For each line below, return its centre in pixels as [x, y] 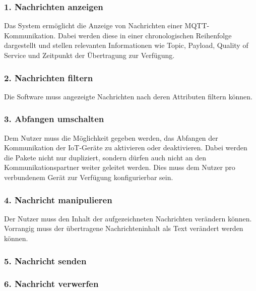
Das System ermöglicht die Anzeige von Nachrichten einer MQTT [106, 25]
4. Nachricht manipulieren [58, 199]
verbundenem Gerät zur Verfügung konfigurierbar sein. [89, 177]
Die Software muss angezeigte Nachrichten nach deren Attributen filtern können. [128, 96]
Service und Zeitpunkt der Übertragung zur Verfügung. [89, 55]
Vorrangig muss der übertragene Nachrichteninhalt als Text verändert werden [124, 228]
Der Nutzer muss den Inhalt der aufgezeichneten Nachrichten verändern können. [128, 218]
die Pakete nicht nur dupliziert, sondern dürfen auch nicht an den [105, 157]
